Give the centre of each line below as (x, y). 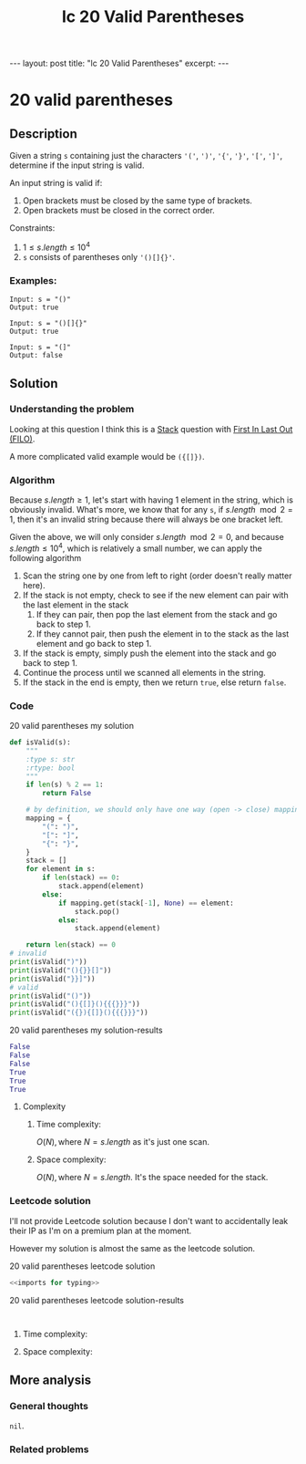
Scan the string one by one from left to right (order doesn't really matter (157, 576)
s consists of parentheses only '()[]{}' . (99, 256)
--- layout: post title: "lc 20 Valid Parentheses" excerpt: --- (119, 63)
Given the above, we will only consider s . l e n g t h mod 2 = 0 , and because (147, 537)
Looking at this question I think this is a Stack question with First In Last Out (151, 429)
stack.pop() (97, 911)
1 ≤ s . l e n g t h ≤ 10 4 (56, 246)
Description (43, 134)
